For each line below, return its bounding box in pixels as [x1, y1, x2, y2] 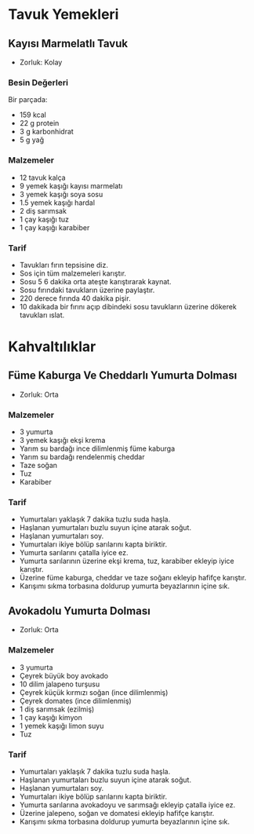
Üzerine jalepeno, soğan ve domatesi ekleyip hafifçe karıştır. [19, 808, 215, 818]
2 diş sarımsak [19, 206, 67, 215]
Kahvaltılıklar [8, 338, 96, 356]
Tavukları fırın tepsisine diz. [19, 260, 108, 269]
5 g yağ [19, 135, 45, 144]
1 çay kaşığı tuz [19, 214, 69, 224]
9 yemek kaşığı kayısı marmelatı [19, 181, 123, 190]
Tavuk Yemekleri [8, 5, 119, 24]
